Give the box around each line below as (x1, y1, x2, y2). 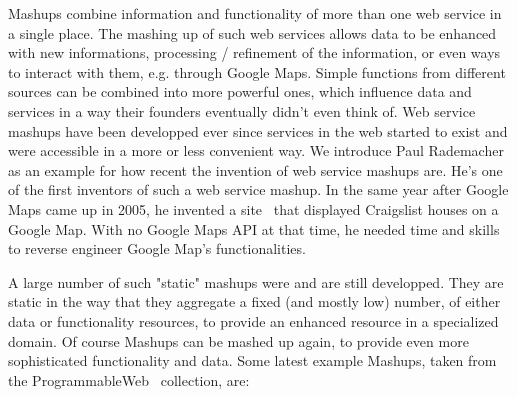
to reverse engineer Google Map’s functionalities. (8, 238, 306, 259)
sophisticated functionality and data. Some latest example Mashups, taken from (8, 350, 497, 371)
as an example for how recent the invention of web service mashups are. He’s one (8, 159, 503, 180)
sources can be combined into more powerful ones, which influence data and (8, 81, 472, 102)
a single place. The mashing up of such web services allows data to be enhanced (8, 22, 497, 43)
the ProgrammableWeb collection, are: (8, 369, 250, 390)
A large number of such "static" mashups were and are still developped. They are (8, 271, 504, 292)
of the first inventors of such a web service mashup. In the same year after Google (8, 179, 509, 200)
